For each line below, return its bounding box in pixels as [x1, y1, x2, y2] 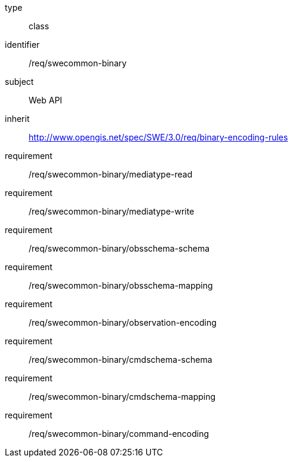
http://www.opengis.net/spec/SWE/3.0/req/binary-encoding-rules [29, 132, 288, 142]
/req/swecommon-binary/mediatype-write [29, 206, 195, 216]
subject [5, 77, 34, 87]
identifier [5, 39, 40, 50]
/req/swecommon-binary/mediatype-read [29, 169, 193, 179]
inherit [5, 114, 30, 124]
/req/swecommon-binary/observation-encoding [29, 317, 217, 328]
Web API [29, 95, 63, 105]
